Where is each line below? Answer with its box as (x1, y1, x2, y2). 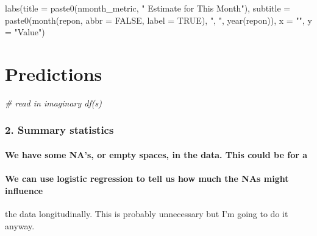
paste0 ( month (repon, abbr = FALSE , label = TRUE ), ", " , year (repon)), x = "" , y (5, 13, 312, 26)
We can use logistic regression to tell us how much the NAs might (5, 172, 289, 185)
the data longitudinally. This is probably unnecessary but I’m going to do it (5, 207, 288, 220)
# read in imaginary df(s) (5, 96, 102, 109)
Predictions (5, 61, 102, 86)
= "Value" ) (5, 26, 45, 38)
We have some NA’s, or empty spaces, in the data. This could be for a (5, 148, 308, 161)
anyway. (5, 219, 35, 232)
